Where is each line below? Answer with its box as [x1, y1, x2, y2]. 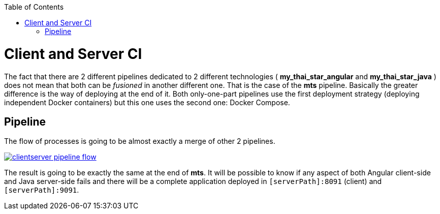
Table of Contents [4, 3, 64, 11]
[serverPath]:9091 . [4, 186, 79, 195]
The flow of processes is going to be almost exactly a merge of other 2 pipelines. [4, 137, 275, 146]
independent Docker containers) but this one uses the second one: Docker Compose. [4, 98, 290, 107]
